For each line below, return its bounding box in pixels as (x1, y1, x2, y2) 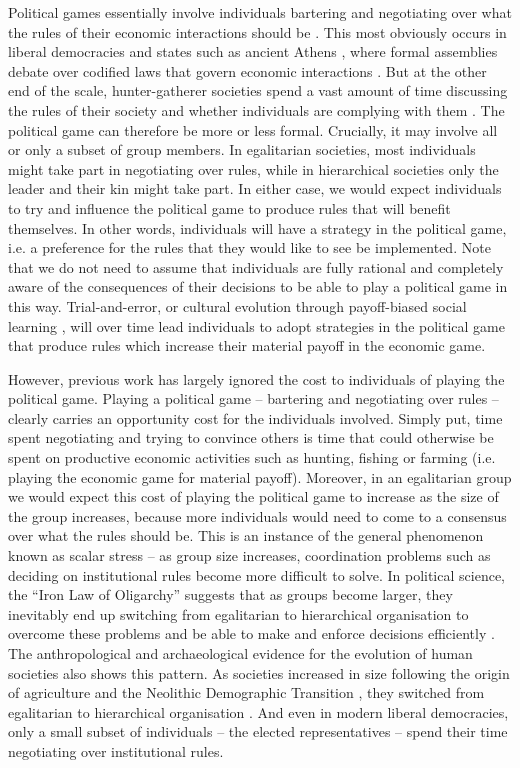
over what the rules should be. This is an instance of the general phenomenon (8, 525, 484, 546)
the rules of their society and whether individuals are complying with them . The (8, 99, 505, 120)
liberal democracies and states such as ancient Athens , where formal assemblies (8, 41, 498, 62)
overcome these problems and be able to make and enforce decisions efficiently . (8, 623, 495, 644)
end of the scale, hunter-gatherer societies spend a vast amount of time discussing (8, 80, 508, 101)
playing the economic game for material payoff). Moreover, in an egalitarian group (8, 466, 512, 487)
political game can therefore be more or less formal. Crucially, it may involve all (8, 119, 498, 140)
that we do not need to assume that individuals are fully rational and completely (8, 256, 504, 277)
